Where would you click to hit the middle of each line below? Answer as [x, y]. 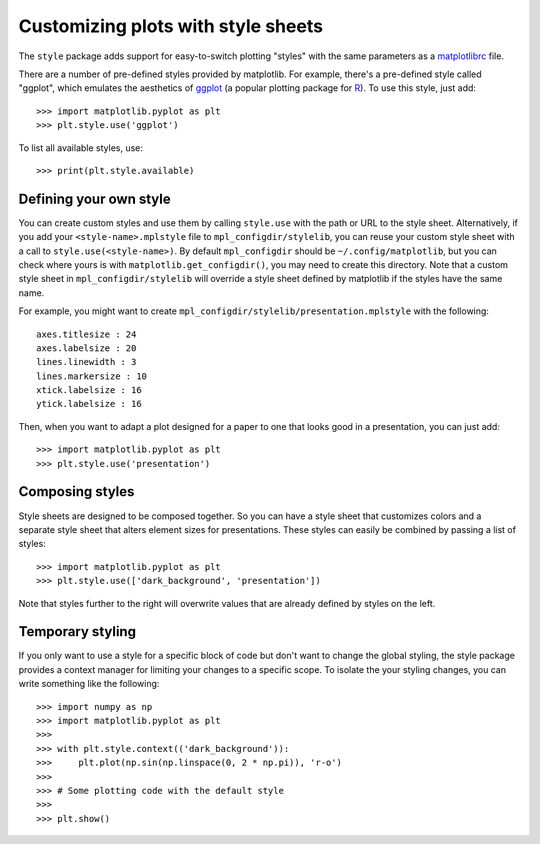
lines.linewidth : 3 [86, 362]
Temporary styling [77, 631]
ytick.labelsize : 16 [89, 404]
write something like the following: [89, 684]
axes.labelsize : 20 [86, 348]
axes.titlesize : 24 [86, 334]
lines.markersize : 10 [92, 376]
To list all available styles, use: [81, 147]
